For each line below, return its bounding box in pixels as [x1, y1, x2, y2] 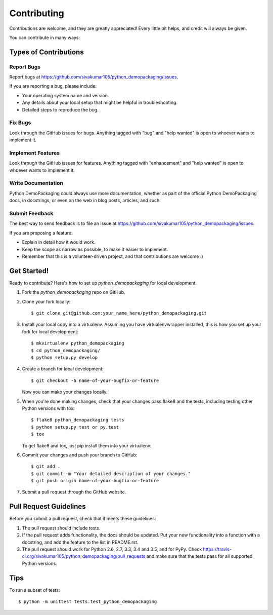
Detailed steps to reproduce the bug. [22, 106, 99, 112]
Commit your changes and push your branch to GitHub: [22, 451, 138, 458]
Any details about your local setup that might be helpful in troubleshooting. [22, 99, 178, 106]
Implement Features [9, 149, 60, 157]
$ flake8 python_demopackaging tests [31, 417, 125, 423]
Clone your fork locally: [22, 298, 71, 304]
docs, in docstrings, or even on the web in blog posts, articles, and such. [9, 198, 161, 204]
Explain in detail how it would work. [22, 239, 96, 245]
